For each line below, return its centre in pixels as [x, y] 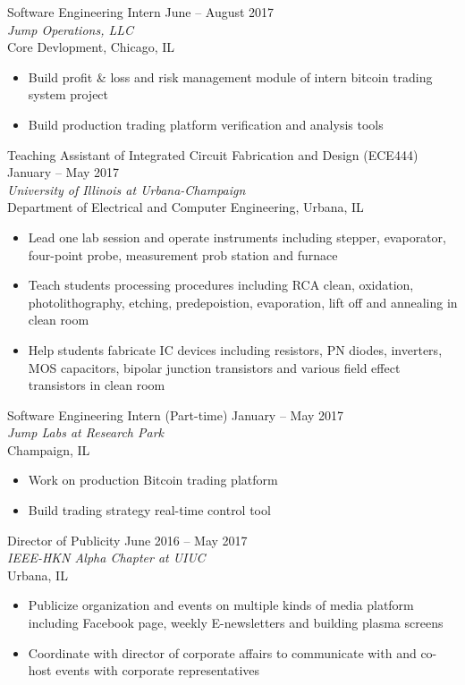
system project [68, 94]
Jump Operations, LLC [71, 29]
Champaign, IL [49, 449]
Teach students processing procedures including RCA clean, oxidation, [221, 285]
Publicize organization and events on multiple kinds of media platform [221, 605]
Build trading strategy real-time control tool [149, 510]
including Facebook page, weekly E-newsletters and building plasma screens [236, 623]
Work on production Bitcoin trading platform [153, 480]
